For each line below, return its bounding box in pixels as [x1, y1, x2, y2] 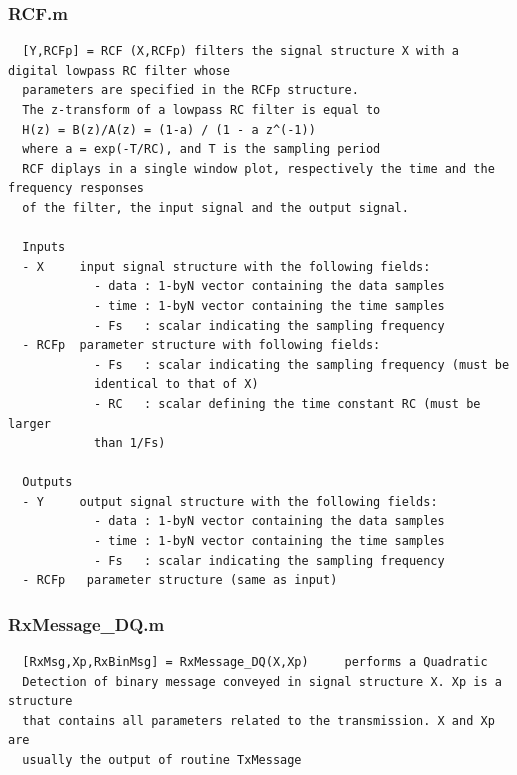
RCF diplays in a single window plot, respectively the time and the [22, 161, 495, 176]
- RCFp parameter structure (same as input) [22, 573, 338, 588]
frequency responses [8, 181, 145, 196]
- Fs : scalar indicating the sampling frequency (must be [93, 357, 510, 372]
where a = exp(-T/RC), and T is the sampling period [22, 142, 381, 157]
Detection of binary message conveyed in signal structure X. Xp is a [22, 674, 502, 689]
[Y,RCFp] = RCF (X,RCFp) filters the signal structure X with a [22, 44, 460, 59]
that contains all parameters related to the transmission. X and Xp [22, 713, 495, 728]
